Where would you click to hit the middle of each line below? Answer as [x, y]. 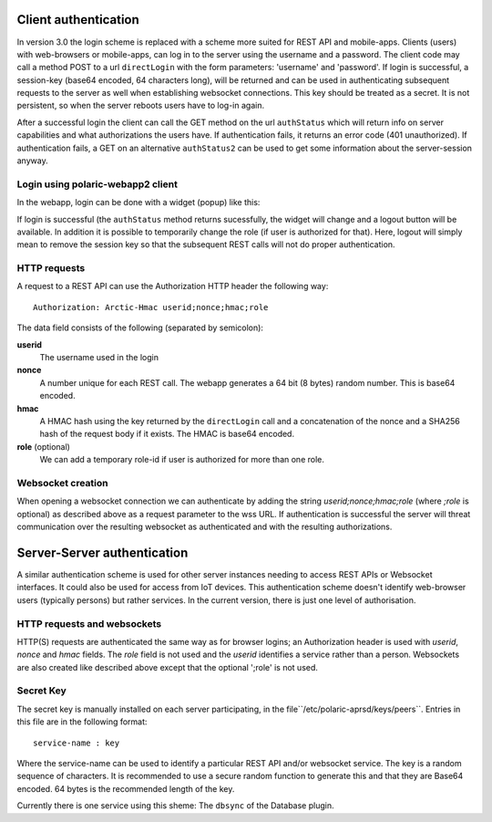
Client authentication [78, 20]
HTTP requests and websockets [89, 623]
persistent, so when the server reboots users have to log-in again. [140, 106]
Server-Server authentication [102, 552]
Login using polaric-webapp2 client [97, 184]
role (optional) [43, 446]
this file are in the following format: [82, 722]
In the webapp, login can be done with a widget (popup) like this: [138, 203]
